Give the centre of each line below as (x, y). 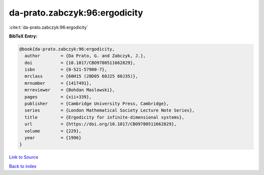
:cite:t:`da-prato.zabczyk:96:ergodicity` (49, 27)
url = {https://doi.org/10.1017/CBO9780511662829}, (101, 124)
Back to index (23, 166)
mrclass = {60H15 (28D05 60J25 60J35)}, (81, 76)
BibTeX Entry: (23, 36)
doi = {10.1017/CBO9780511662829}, (80, 63)
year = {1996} (53, 138)
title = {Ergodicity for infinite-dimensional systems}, (105, 117)
